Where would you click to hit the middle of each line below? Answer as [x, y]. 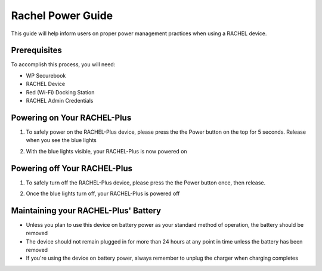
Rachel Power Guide [62, 16]
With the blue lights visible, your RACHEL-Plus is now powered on [106, 151]
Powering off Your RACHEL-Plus [72, 168]
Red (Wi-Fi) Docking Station [60, 92]
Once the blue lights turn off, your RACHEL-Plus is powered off [103, 193]
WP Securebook [46, 75]
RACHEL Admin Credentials [60, 101]
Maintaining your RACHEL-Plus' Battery [86, 210]
